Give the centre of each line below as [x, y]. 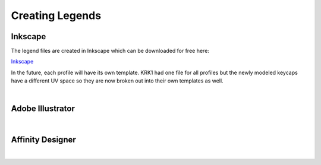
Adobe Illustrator [43, 109]
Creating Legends [56, 15]
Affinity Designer [44, 140]
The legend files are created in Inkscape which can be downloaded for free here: [110, 51]
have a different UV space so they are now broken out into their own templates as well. [117, 81]
